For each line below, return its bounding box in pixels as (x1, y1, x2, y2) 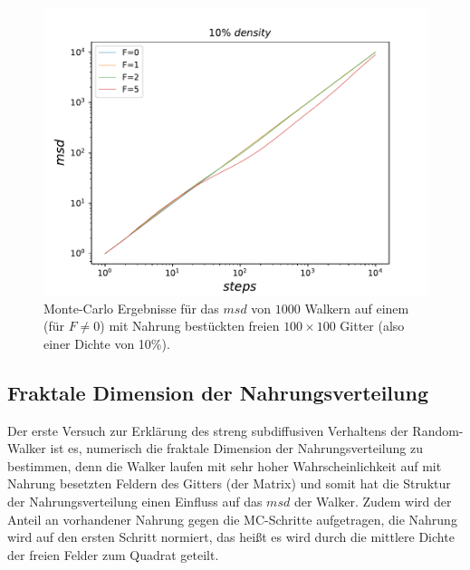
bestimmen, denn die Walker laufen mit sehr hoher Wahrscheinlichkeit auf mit (7, 456, 442, 475)
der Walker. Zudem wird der (293, 491, 452, 510)
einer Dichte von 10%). (43, 333, 170, 353)
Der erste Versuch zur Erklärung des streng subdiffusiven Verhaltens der (7, 420, 408, 440)
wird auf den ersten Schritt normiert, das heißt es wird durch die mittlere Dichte (7, 527, 455, 546)
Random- (412, 420, 464, 440)
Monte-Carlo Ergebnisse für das (43, 298, 219, 317)
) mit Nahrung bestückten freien (100, 316, 280, 335)
